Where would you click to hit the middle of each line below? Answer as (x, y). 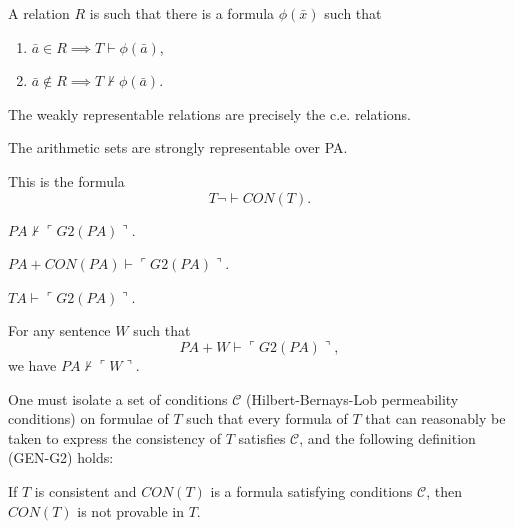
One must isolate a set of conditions (118, 398)
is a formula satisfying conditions (311, 490)
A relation (39, 13)
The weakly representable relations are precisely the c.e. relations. (210, 113)
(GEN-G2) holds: (61, 457)
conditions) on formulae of (88, 418)
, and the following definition (387, 437)
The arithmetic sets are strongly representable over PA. (178, 147)
